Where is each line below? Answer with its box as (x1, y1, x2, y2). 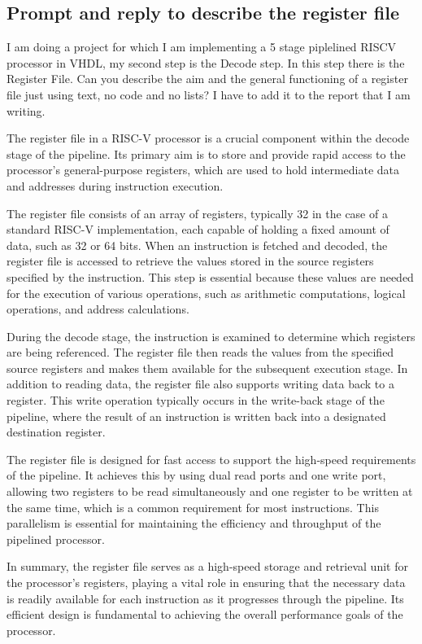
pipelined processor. (7, 530, 105, 547)
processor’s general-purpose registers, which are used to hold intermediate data (7, 161, 400, 178)
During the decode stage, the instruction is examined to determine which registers (7, 327, 415, 344)
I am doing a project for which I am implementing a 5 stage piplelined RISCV (7, 38, 397, 55)
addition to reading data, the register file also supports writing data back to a (7, 375, 394, 392)
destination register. (7, 423, 106, 440)
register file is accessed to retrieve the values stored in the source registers (7, 252, 374, 269)
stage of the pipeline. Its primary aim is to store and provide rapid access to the (7, 145, 406, 162)
